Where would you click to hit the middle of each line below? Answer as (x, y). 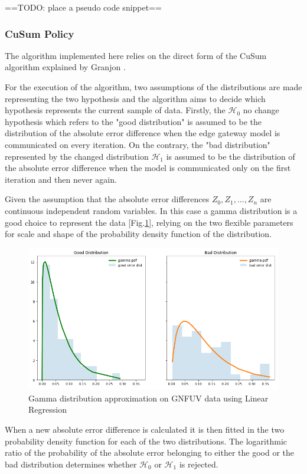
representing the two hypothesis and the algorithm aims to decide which (135, 98)
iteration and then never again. (61, 179)
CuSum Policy (40, 33)
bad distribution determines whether (71, 464)
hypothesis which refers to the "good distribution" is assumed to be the (133, 121)
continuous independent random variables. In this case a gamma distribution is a (151, 210)
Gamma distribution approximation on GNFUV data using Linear (148, 398)
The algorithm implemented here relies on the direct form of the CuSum (136, 55)
